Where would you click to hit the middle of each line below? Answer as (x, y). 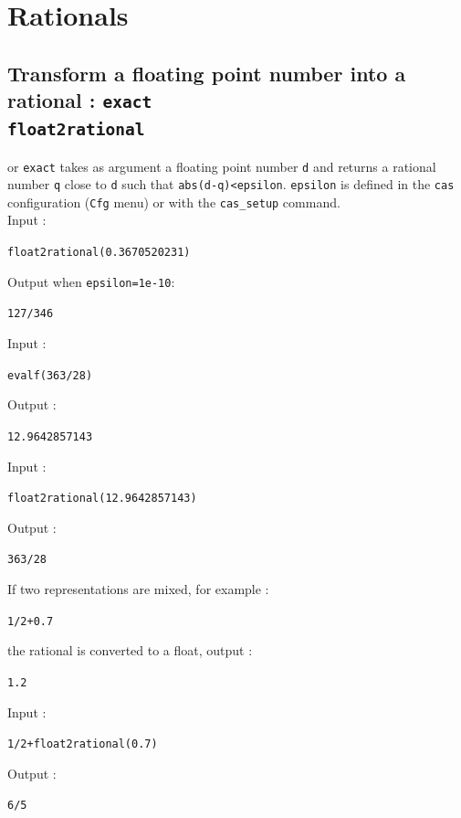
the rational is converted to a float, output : (130, 650)
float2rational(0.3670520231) (99, 253)
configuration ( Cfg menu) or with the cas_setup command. (174, 202)
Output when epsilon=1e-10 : (91, 281)
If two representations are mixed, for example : (138, 589)
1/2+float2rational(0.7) (83, 744)
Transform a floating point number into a (207, 73)
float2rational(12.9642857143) (102, 499)
